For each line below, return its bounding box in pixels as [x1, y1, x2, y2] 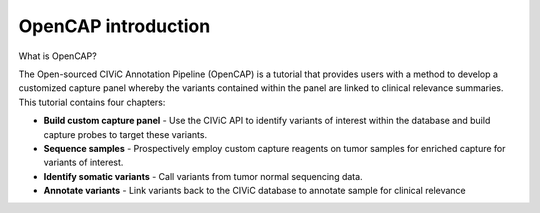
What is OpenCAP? [18, 50, 97, 62]
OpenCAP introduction [18, 15, 211, 37]
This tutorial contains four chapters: [18, 96, 166, 108]
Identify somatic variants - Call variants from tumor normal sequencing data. [43, 170, 364, 182]
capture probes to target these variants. [43, 128, 208, 140]
